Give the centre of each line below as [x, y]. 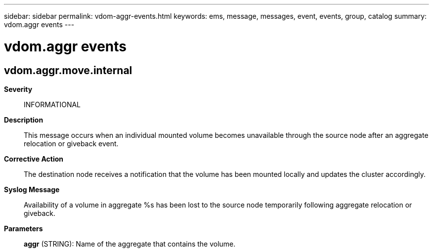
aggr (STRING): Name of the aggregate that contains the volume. [130, 244]
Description [24, 120]
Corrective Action [34, 159]
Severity [18, 89]
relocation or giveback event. [71, 143]
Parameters [23, 228]
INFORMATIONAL [52, 104]
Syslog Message [32, 189]
